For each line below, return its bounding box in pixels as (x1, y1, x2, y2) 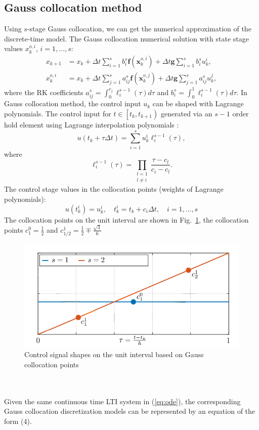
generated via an (160, 108, 212, 118)
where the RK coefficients (4, 87, 83, 97)
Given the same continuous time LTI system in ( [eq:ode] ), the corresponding (4, 396, 241, 406)
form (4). (4, 415, 32, 426)
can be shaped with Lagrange (152, 98, 244, 109)
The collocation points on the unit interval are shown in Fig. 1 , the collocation (4, 214, 249, 225)
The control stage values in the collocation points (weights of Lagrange (4, 184, 224, 194)
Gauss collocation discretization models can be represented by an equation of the (4, 406, 255, 416)
